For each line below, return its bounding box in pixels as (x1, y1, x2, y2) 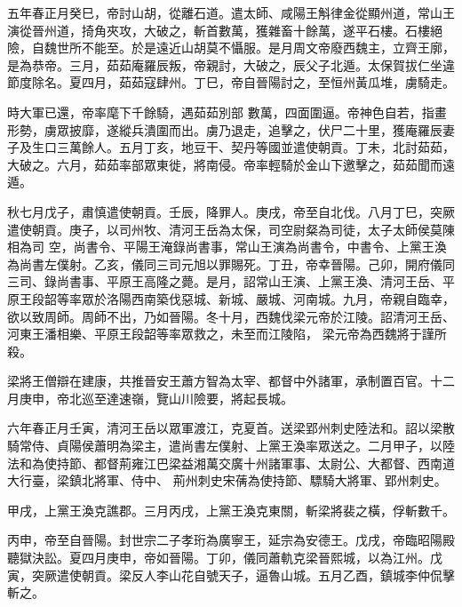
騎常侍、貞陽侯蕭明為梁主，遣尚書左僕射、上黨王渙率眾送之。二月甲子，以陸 (7, 436, 455, 455)
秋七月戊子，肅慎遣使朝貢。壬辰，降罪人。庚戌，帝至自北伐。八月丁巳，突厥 (7, 202, 455, 220)
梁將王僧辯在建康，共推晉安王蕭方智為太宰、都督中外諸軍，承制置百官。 (7, 371, 430, 390)
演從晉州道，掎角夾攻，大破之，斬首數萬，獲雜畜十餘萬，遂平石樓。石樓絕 (7, 20, 442, 39)
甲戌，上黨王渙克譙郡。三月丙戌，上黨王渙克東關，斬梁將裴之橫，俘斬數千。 (7, 500, 455, 519)
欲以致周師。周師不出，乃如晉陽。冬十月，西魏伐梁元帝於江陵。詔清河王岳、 (7, 307, 455, 325)
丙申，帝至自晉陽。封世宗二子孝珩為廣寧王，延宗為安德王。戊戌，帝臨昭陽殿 (7, 531, 455, 549)
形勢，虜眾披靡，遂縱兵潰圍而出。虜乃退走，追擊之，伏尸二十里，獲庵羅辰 (7, 120, 442, 139)
